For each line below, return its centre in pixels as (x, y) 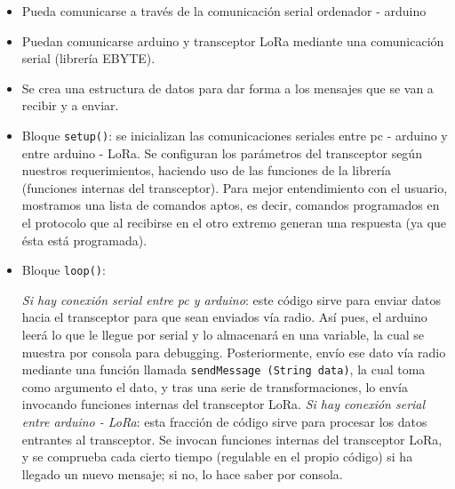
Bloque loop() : (64, 270)
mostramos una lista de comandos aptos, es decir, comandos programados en (231, 205)
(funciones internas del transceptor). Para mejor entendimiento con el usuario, (235, 187)
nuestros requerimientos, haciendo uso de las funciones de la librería (207, 170)
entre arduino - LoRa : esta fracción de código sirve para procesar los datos (224, 422)
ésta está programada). (84, 240)
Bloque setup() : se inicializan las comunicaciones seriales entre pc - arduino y (235, 135)
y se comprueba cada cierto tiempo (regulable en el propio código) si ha (217, 457)
